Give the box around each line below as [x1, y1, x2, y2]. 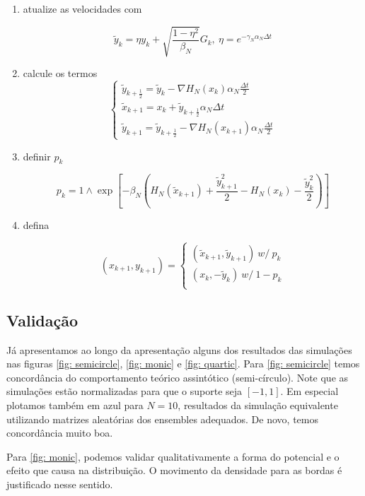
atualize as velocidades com [23, 1, 142, 16]
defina [23, 218, 50, 232]
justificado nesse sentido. [6, 477, 113, 492]
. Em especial [280, 384, 339, 398]
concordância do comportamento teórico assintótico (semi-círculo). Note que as [6, 370, 349, 384]
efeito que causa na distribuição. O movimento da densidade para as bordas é [6, 463, 342, 478]
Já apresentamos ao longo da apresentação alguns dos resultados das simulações [6, 342, 352, 357]
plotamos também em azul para [6, 398, 144, 413]
